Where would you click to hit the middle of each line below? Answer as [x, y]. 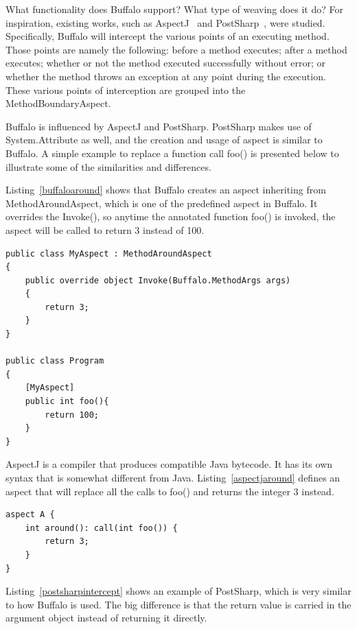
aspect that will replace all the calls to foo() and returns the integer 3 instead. [170, 491]
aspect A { [30, 515]
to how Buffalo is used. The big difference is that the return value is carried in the [178, 604]
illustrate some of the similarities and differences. [108, 166]
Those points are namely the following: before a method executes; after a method [176, 49]
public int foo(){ [67, 402]
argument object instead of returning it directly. [106, 618]
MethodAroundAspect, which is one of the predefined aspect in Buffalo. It [162, 203]
